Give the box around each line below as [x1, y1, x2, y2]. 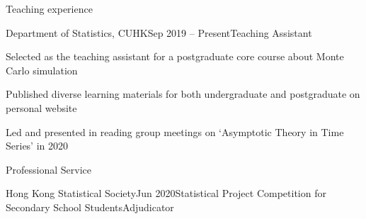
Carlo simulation [6, 62, 78, 77]
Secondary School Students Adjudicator [6, 199, 174, 214]
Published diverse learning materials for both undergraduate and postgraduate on [6, 86, 360, 101]
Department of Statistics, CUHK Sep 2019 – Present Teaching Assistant [6, 25, 312, 40]
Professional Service [6, 162, 91, 176]
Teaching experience [6, 1, 93, 16]
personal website [6, 100, 77, 115]
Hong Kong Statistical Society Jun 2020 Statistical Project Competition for [6, 186, 326, 201]
